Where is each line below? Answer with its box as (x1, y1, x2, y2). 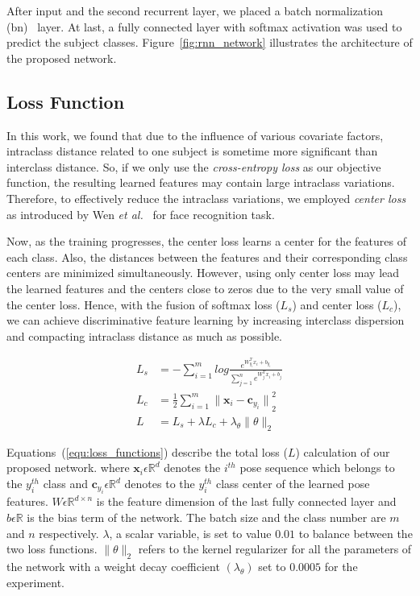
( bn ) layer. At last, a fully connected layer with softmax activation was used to (6, 18, 402, 35)
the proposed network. (6, 49, 117, 66)
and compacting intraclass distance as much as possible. (6, 327, 282, 344)
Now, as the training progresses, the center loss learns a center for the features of (6, 233, 406, 250)
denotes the (164, 459, 221, 476)
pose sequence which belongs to (239, 459, 395, 476)
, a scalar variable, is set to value (109, 524, 272, 541)
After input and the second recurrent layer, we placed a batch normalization (6, 2, 383, 19)
